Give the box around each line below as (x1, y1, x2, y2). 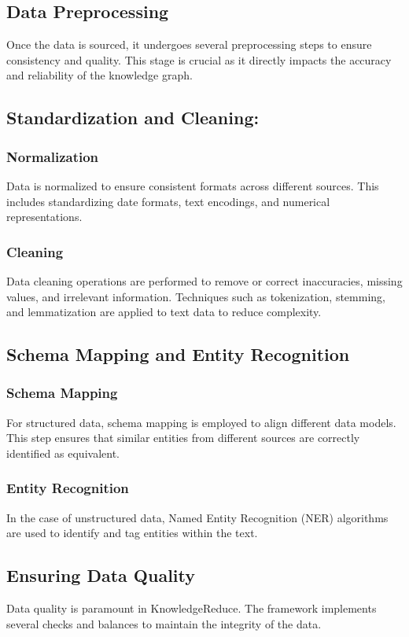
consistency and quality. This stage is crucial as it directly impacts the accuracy (6, 51, 392, 68)
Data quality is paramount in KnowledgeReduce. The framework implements (6, 600, 377, 617)
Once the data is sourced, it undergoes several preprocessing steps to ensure (6, 36, 372, 53)
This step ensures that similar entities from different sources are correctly (6, 429, 360, 446)
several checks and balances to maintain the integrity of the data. (6, 615, 322, 631)
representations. (6, 208, 83, 225)
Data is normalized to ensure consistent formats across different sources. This (6, 177, 379, 193)
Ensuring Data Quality (6, 563, 196, 587)
